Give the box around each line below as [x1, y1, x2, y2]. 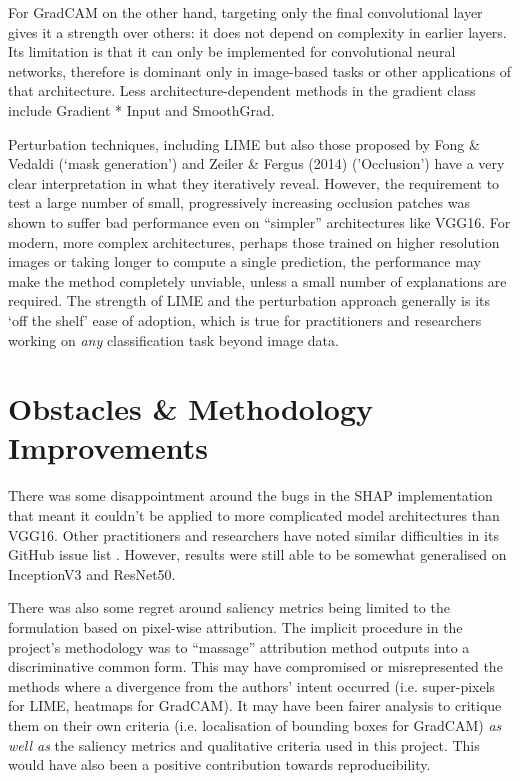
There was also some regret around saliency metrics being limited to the [8, 597, 450, 618]
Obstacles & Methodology [8, 388, 374, 429]
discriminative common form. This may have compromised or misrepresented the [8, 656, 503, 677]
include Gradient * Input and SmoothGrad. [8, 99, 275, 120]
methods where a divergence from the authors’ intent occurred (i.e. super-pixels [8, 675, 496, 696]
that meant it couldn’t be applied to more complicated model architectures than [8, 505, 500, 525]
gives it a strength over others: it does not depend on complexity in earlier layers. [8, 21, 507, 42]
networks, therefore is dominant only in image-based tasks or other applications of [8, 60, 512, 81]
